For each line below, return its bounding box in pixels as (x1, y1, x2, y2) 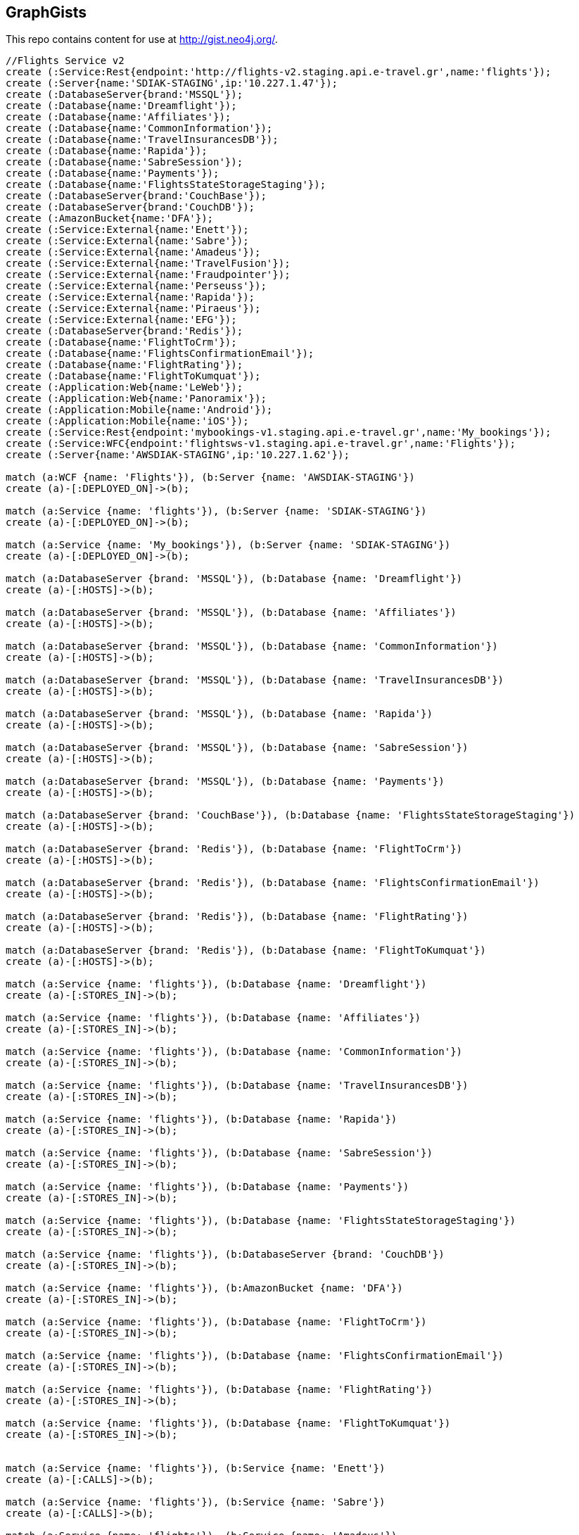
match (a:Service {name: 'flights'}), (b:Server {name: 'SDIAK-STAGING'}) (6, 505, 427, 517)
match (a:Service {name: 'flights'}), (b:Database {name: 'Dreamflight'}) (6, 978, 427, 990)
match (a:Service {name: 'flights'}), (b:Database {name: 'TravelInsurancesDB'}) (6, 1080, 469, 1092)
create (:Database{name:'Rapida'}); (6, 145, 208, 157)
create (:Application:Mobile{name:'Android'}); (6, 404, 273, 416)
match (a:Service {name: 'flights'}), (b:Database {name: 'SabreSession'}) (6, 1147, 433, 1159)
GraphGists (6, 4, 87, 21)
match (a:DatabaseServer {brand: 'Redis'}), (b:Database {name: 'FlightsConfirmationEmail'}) (6, 877, 540, 889)
